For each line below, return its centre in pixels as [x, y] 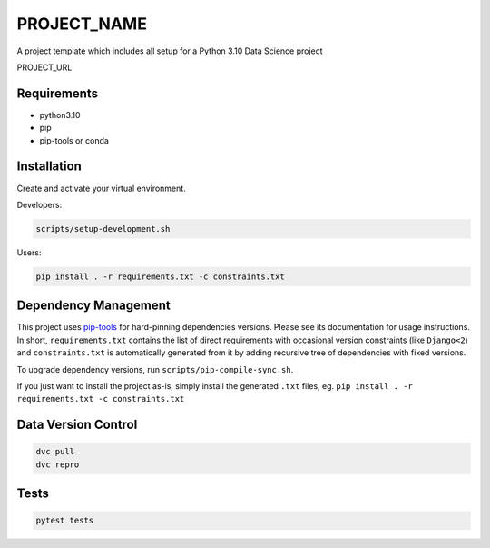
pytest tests [65, 521]
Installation [49, 167]
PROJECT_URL [44, 67]
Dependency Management [94, 306]
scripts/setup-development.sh [103, 229]
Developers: [39, 204]
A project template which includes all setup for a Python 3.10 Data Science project [170, 51]
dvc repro [58, 464]
